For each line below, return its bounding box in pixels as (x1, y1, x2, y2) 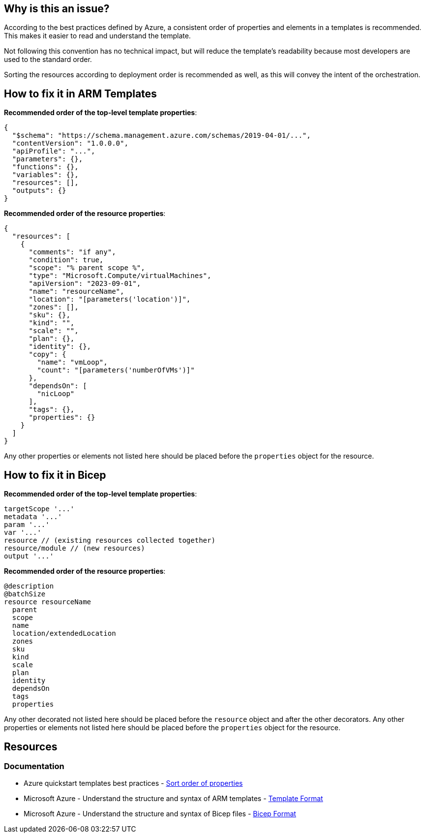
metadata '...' (4, 513, 62, 521)
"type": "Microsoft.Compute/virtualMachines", (29, 272, 212, 280)
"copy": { (29, 350, 66, 359)
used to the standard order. (4, 55, 92, 64)
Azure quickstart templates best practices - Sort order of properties (24, 779, 243, 788)
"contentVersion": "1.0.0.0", (12, 139, 128, 148)
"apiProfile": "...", (12, 147, 95, 155)
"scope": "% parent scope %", (29, 264, 145, 272)
